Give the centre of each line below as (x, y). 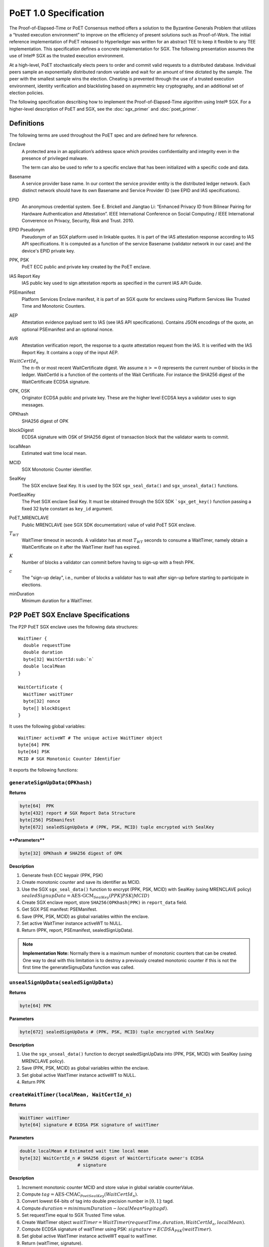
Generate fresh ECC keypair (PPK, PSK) (62, 875)
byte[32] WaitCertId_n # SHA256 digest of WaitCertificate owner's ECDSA (112, 1158)
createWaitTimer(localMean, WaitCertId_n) (70, 1095)
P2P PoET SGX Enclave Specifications (69, 615)
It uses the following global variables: (47, 726)
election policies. (27, 93)
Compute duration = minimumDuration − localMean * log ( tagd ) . (95, 1208)
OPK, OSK (20, 391)
